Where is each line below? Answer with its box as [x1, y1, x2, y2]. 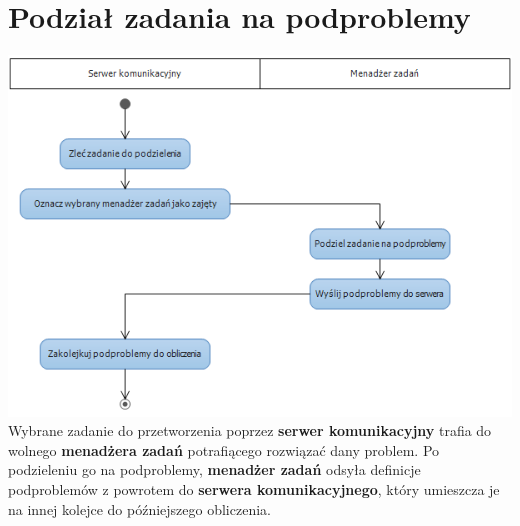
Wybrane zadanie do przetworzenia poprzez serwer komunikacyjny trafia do [8, 420, 492, 441]
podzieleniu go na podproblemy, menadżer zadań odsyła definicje [8, 459, 421, 480]
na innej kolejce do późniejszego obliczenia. [8, 498, 271, 519]
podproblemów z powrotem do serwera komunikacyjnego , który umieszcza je [8, 479, 500, 500]
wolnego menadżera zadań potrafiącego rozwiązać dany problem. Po [8, 439, 440, 460]
